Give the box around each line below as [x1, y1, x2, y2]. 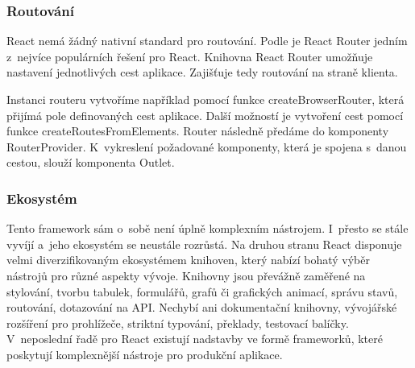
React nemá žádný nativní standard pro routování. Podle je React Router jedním [6, 32, 408, 49]
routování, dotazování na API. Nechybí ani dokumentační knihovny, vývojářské [6, 299, 397, 316]
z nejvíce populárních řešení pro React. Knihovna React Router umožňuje [6, 48, 373, 64]
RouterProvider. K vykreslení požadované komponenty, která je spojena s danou [6, 138, 407, 155]
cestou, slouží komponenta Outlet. [6, 154, 175, 171]
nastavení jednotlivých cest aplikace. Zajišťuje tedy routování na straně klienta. [6, 64, 398, 81]
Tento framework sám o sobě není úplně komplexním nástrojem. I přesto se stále [6, 220, 409, 237]
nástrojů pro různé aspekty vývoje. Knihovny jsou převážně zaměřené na [6, 267, 366, 283]
